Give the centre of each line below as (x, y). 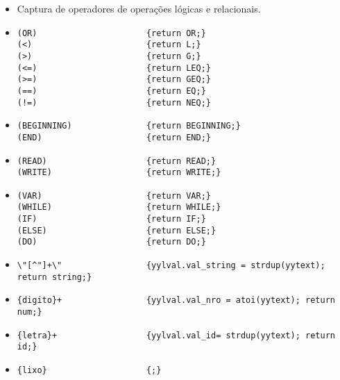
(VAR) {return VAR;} (114, 196)
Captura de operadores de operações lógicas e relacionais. (139, 8)
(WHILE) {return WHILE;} (119, 207)
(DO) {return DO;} (111, 242)
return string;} (54, 277)
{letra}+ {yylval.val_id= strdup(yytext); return (176, 335)
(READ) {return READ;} (117, 161)
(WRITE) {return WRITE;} (119, 173)
